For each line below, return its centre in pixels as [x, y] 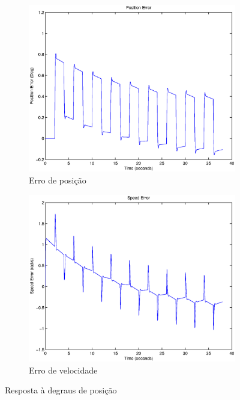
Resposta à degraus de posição [61, 390]
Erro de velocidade [63, 370]
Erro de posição [58, 180]
